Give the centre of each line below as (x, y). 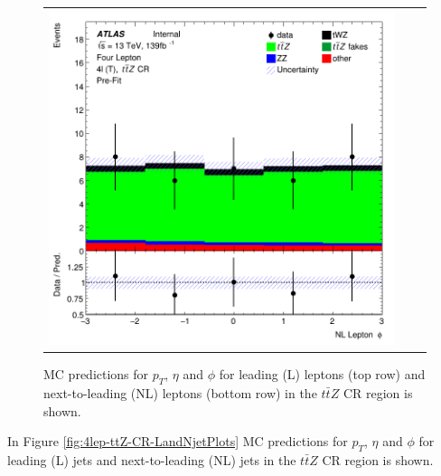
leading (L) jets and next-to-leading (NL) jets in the (152, 460)
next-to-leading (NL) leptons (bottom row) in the (180, 393)
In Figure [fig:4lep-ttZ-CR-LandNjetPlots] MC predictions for (178, 441)
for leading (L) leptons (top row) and (322, 374)
